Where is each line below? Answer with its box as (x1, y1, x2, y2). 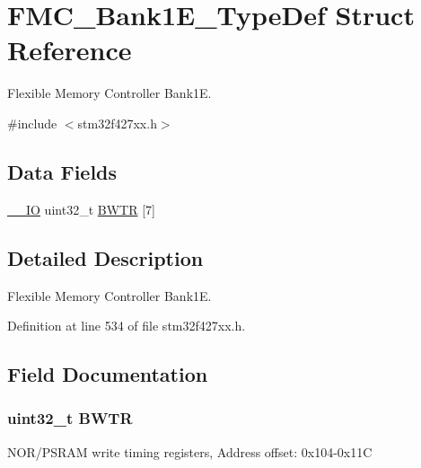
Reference (7, 31, 132, 68)
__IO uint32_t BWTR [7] (7, 199, 155, 218)
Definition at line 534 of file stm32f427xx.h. (7, 316, 246, 335)
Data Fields (7, 157, 118, 185)
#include (7, 113, 57, 132)
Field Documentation (7, 360, 208, 388)
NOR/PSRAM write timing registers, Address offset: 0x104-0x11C (7, 442, 373, 461)
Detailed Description (7, 243, 204, 271)
